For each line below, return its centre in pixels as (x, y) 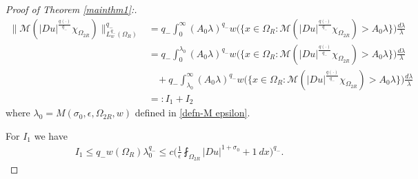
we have (51, 135)
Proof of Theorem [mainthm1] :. (71, 9)
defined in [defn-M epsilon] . (192, 113)
